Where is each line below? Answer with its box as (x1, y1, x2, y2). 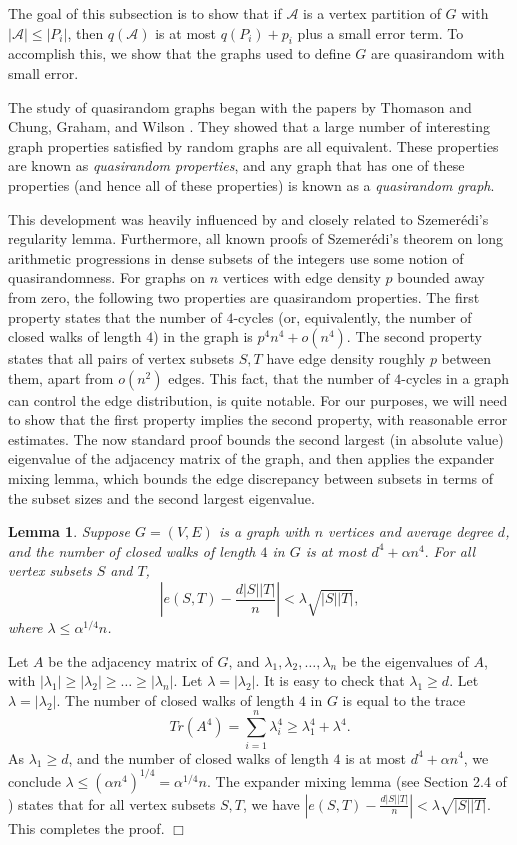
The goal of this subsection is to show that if (8, 3, 282, 23)
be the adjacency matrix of (48, 650, 213, 671)
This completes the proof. (8, 817, 165, 838)
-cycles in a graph (401, 367, 510, 388)
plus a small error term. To (297, 22, 464, 43)
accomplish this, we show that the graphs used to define (8, 43, 351, 64)
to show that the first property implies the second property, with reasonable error (8, 409, 508, 430)
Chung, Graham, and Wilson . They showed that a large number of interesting (8, 116, 490, 137)
